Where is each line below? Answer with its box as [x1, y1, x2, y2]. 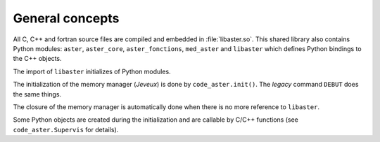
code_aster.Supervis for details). [13, 125, 119, 134]
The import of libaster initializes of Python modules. [13, 67, 172, 76]
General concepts [13, 10, 120, 26]
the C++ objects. [13, 55, 63, 63]
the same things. [13, 90, 62, 98]
